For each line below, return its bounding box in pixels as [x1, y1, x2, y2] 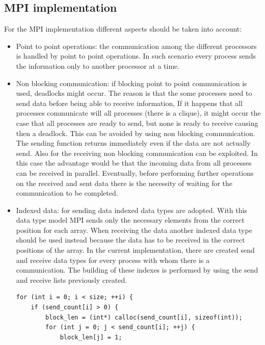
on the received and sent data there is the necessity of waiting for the [16, 177, 233, 188]
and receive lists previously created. [16, 274, 127, 285]
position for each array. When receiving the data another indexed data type [16, 224, 252, 235]
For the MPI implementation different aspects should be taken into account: [4, 23, 242, 34]
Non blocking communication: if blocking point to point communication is [16, 77, 247, 88]
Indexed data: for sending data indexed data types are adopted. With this [16, 204, 247, 215]
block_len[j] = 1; [60, 333, 122, 341]
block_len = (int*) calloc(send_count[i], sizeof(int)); [45, 313, 243, 321]
